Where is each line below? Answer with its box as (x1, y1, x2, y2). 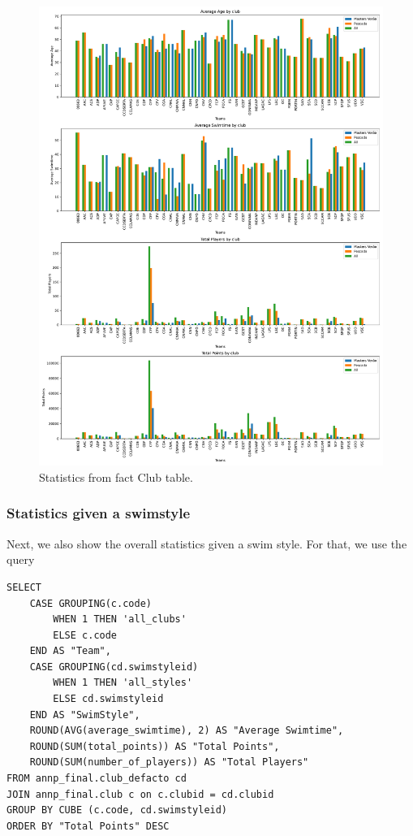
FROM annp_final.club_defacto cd (6, 773, 187, 785)
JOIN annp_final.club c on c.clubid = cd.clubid (6, 788, 274, 800)
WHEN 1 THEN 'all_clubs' (53, 613, 187, 626)
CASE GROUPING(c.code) (29, 597, 152, 609)
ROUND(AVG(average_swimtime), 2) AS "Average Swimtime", (29, 725, 344, 737)
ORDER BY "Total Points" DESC (6, 820, 170, 832)
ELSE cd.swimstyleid (53, 693, 164, 705)
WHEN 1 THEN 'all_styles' (53, 677, 193, 689)
